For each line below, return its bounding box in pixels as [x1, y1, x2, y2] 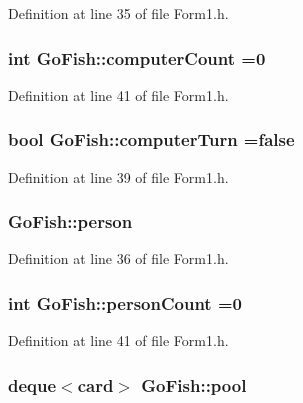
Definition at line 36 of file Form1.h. [8, 248, 229, 269]
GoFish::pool [141, 372, 247, 397]
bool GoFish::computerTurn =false [8, 127, 295, 152]
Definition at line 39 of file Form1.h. [8, 166, 229, 187]
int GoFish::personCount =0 [8, 290, 242, 315]
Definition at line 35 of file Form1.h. [8, 3, 229, 23]
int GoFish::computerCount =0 [8, 45, 266, 70]
